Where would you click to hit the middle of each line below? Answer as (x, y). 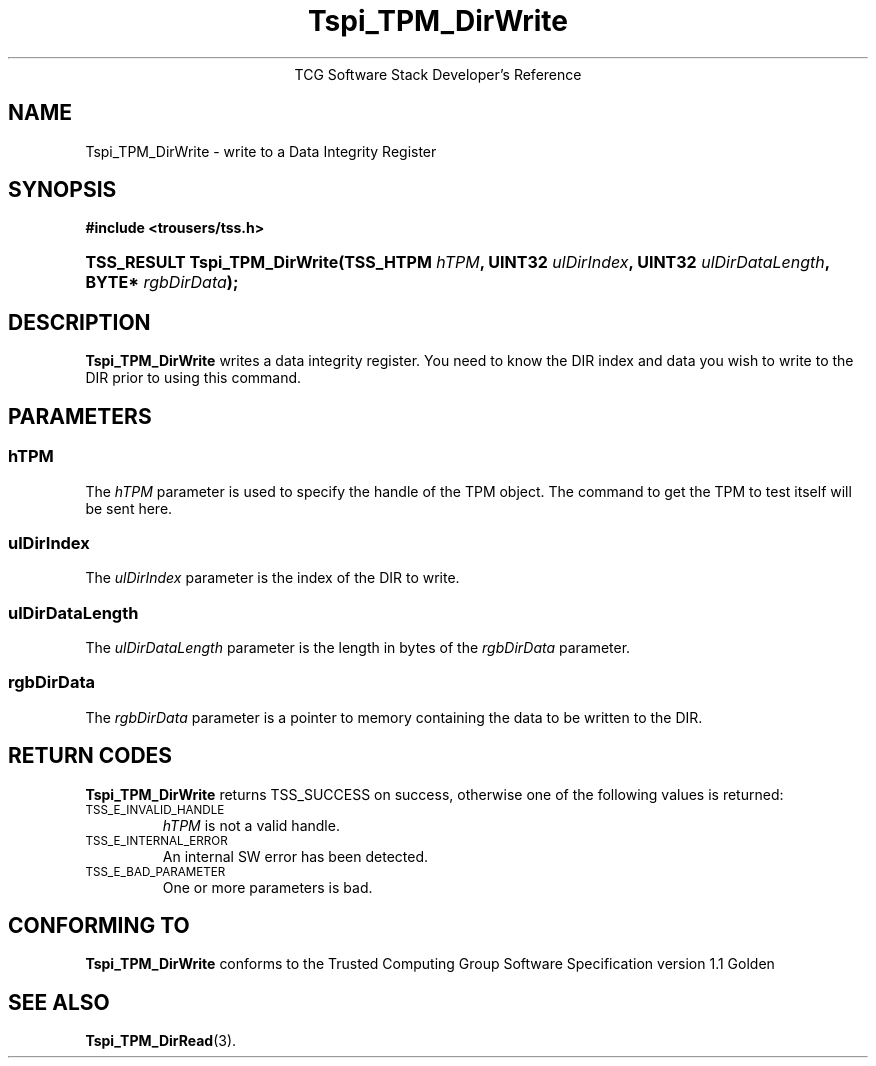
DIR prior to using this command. (193, 378)
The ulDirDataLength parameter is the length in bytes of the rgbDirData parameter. (358, 647)
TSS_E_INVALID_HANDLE (155, 809)
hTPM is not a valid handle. (251, 825)
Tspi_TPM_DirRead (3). (161, 1041)
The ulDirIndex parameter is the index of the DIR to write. (272, 578)
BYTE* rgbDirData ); (162, 282)
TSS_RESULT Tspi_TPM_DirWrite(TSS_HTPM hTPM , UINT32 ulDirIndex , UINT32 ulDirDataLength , (457, 262)
